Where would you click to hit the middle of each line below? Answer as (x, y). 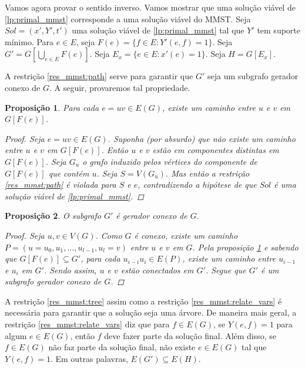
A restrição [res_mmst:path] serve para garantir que (99, 76)
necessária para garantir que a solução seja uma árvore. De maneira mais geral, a (151, 312)
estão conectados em (157, 270)
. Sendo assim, (70, 270)
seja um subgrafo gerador (253, 76)
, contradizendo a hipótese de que (197, 184)
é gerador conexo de (152, 216)
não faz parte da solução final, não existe (122, 347)
